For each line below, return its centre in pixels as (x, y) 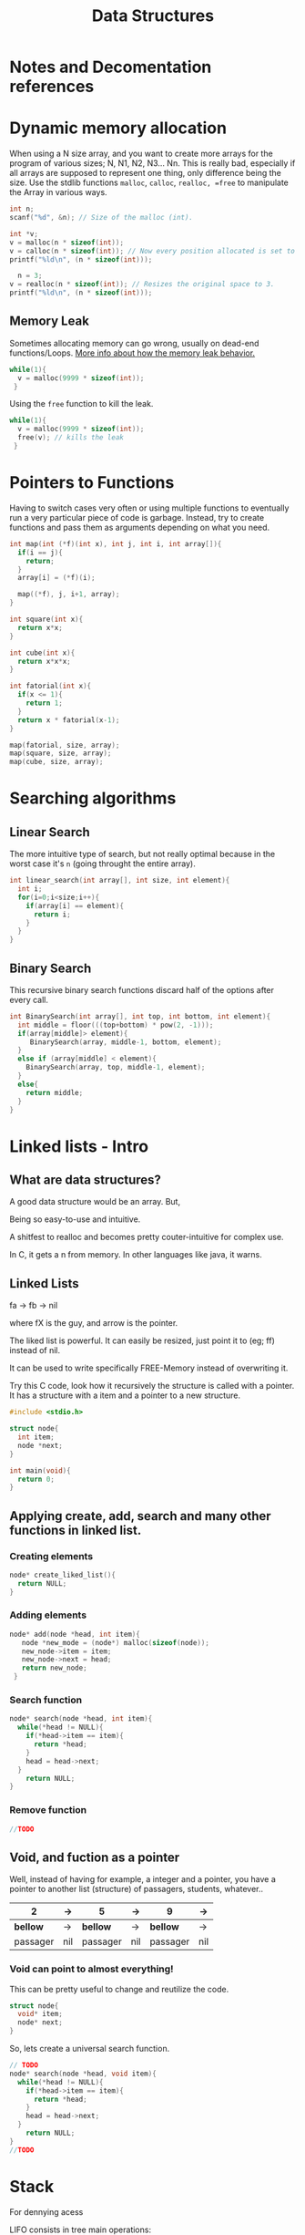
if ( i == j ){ (41, 553)
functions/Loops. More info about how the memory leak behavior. (132, 353)
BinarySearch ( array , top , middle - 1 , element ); (116, 1068)
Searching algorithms (93, 798)
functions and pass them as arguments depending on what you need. (140, 527)
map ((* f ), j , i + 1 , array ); (69, 595)
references (52, 87)
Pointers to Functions (92, 483)
